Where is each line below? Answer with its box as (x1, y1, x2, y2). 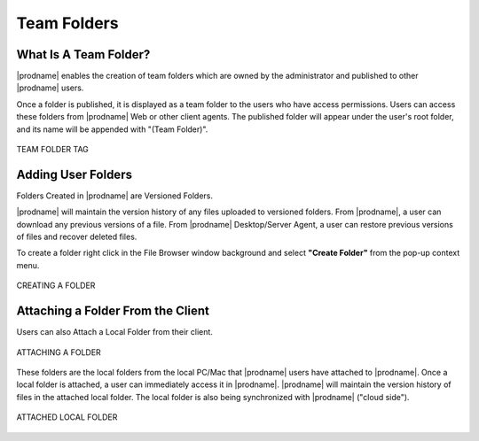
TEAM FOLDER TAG (16, 144, 89, 155)
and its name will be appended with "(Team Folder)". (16, 124, 208, 135)
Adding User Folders (16, 166, 133, 182)
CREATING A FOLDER (16, 280, 96, 291)
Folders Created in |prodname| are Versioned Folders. (16, 190, 213, 201)
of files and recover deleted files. (16, 231, 137, 243)
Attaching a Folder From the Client (16, 304, 210, 319)
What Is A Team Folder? (16, 47, 151, 62)
